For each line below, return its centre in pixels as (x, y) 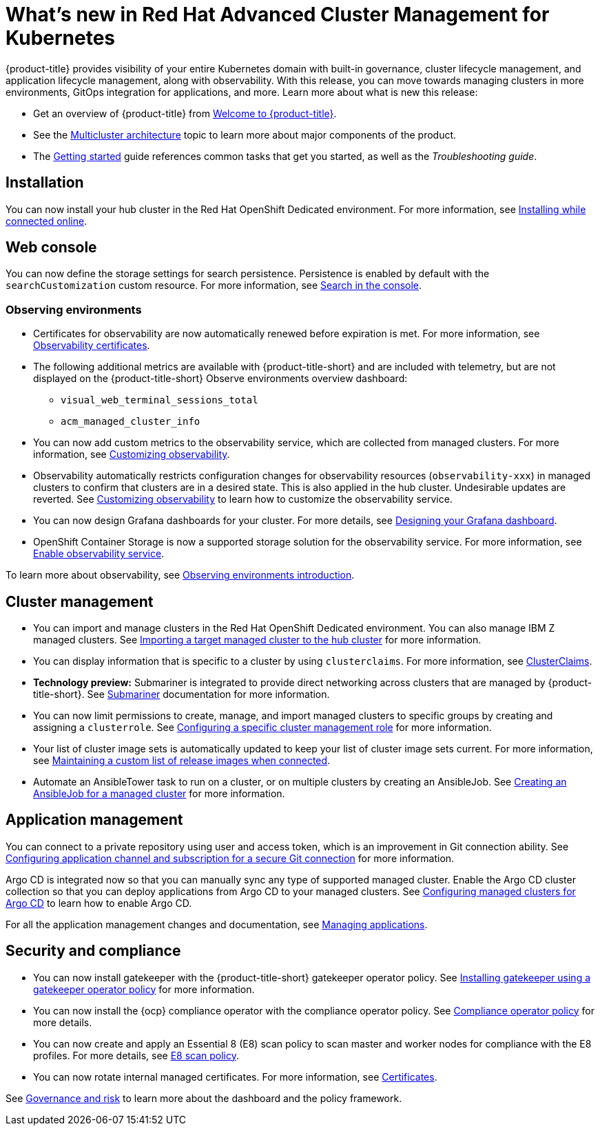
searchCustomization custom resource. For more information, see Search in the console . (214, 286)
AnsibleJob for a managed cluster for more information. (159, 794)
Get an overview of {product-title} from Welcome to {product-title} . (185, 113)
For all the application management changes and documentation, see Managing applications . (217, 924)
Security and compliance (93, 951)
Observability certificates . (92, 346)
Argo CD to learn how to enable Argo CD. (99, 903)
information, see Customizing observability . (132, 454)
